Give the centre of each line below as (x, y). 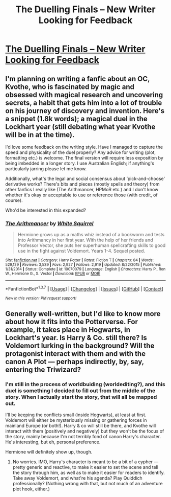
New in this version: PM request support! (41, 298)
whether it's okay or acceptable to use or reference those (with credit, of (81, 195)
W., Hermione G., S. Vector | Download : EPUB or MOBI (53, 274)
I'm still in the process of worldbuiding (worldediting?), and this (85, 385)
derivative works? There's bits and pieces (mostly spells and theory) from (82, 184)
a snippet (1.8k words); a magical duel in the (76, 119)
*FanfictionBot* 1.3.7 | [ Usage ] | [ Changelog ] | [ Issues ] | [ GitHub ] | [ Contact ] (84, 288)
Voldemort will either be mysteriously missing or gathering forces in (76, 420)
